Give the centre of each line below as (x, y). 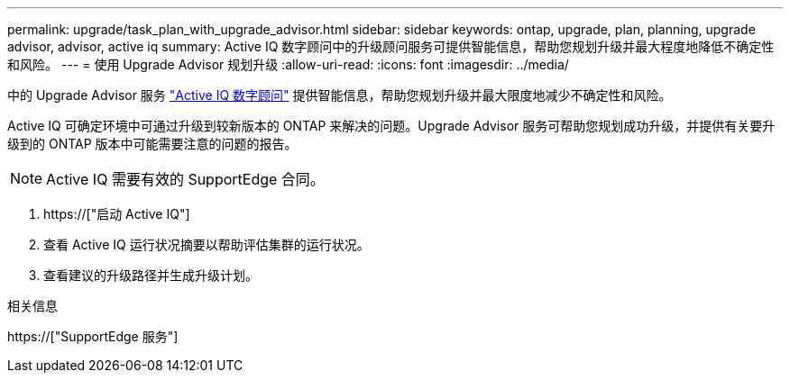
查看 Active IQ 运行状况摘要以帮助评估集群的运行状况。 (207, 244)
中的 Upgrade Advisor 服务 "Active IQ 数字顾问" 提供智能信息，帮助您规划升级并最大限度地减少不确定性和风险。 (340, 95)
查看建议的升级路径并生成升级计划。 (151, 275)
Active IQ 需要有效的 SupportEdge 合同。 (185, 179)
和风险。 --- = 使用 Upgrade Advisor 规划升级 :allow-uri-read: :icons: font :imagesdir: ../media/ (288, 64)
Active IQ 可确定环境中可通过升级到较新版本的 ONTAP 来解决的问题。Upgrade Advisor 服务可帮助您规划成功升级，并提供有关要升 (391, 126)
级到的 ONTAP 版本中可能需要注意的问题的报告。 (152, 144)
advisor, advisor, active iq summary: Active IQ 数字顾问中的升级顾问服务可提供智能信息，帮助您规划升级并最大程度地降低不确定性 (391, 46)
